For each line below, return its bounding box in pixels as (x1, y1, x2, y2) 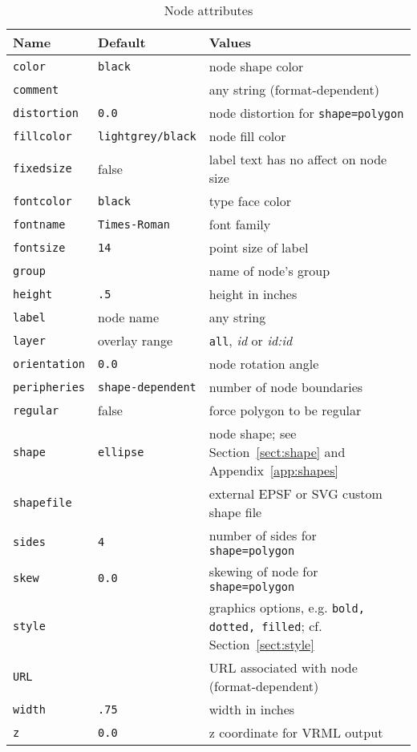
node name (98, 308, 160, 326)
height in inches (208, 285, 298, 303)
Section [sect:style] (208, 635, 314, 653)
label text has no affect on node (208, 150, 387, 168)
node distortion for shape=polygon (208, 103, 404, 122)
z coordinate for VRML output (208, 723, 383, 742)
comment (13, 83, 59, 96)
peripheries (13, 380, 86, 394)
